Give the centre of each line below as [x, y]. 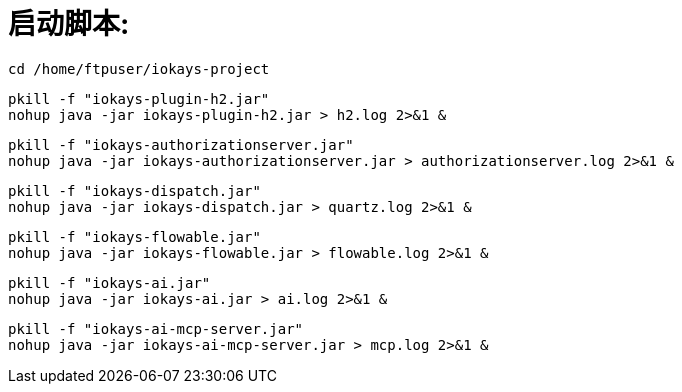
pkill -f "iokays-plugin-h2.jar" [139, 98]
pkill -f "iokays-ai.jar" [109, 282]
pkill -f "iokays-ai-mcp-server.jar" [156, 328]
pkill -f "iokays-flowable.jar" [134, 236]
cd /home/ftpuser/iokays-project [139, 68]
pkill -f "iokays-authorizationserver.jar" [181, 144]
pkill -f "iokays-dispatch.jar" [134, 190]
